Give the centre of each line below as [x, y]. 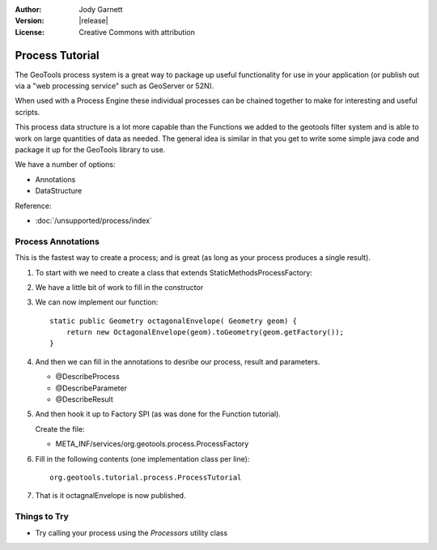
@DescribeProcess [88, 377]
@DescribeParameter [91, 388]
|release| [93, 21]
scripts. [28, 112]
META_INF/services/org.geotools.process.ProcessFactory [152, 444]
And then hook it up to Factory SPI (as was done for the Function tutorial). [158, 414]
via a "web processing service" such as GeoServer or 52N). [115, 86]
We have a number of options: [65, 164]
